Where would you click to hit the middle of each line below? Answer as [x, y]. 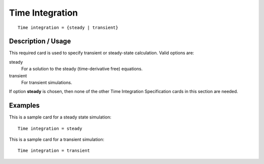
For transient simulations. [47, 83]
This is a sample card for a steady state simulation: [60, 117]
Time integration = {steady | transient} [68, 27]
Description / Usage [40, 41]
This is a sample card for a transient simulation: [57, 140]
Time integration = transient [54, 151]
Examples [24, 105]
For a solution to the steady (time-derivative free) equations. [82, 69]
